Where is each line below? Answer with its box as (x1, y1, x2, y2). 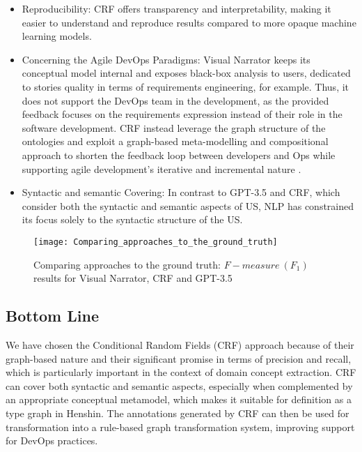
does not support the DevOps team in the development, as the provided (22, 93, 329, 107)
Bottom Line (6, 305, 99, 326)
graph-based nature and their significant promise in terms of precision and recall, (6, 351, 352, 366)
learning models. (22, 29, 92, 43)
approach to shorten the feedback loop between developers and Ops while (22, 147, 336, 162)
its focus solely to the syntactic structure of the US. (22, 212, 243, 227)
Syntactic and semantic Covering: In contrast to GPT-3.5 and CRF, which (22, 185, 340, 199)
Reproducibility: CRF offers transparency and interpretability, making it (22, 1, 331, 15)
